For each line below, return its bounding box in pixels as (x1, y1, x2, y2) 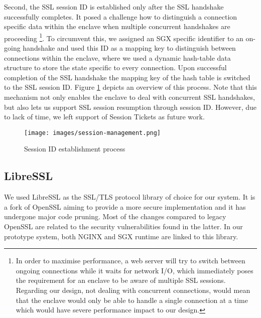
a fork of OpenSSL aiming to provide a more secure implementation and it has (4, 201, 246, 212)
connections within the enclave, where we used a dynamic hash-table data (4, 52, 231, 63)
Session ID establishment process (24, 143, 125, 154)
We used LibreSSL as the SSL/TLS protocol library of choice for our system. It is (4, 192, 255, 202)
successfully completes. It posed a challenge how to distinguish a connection (4, 11, 237, 22)
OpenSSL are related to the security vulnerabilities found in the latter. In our (4, 221, 243, 232)
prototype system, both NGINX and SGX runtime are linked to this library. (4, 231, 238, 241)
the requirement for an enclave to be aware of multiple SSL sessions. (16, 275, 226, 285)
